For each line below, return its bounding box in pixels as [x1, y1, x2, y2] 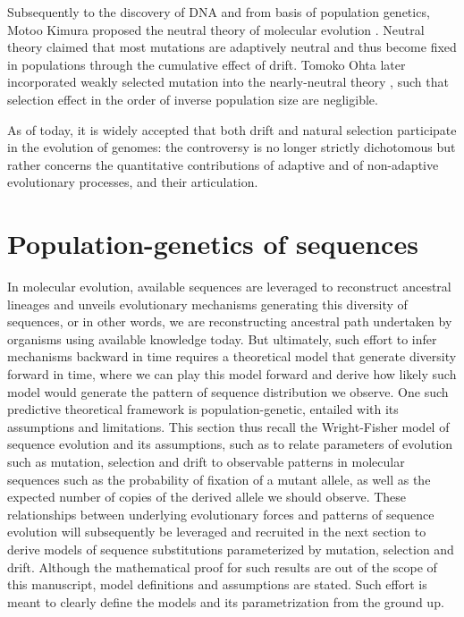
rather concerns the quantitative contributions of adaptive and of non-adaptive [7, 155, 439, 173]
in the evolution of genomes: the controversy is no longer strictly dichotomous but [7, 138, 456, 156]
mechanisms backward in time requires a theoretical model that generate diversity [7, 347, 457, 366]
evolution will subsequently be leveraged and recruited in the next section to [7, 522, 426, 541]
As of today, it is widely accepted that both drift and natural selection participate [7, 120, 457, 139]
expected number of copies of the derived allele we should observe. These [7, 487, 407, 506]
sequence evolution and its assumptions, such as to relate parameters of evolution [7, 435, 453, 453]
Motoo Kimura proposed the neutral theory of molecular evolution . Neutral [7, 20, 425, 38]
